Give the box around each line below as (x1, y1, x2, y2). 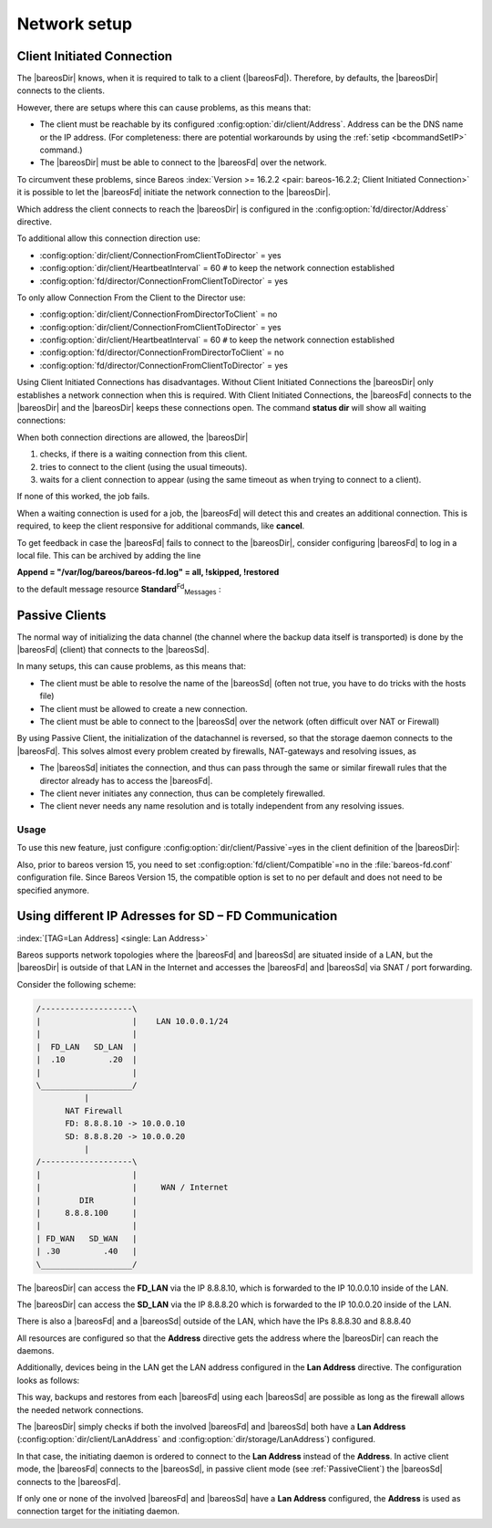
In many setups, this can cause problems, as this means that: (16, 661, 246, 672)
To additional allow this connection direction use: (16, 233, 200, 244)
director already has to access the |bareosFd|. (39, 775, 213, 786)
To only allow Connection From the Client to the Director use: (16, 292, 246, 303)
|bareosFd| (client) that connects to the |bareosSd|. (16, 644, 210, 655)
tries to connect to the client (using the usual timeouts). (39, 461, 248, 472)
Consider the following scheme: (16, 979, 137, 989)
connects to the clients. (16, 85, 105, 96)
